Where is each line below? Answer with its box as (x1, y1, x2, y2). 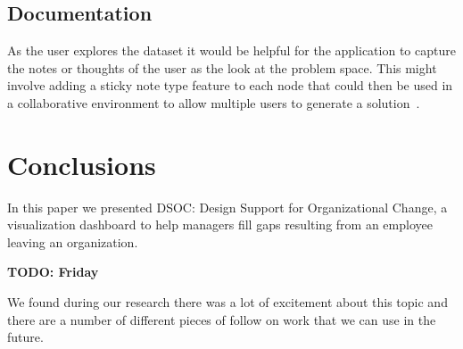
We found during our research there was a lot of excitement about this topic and (7, 293, 448, 312)
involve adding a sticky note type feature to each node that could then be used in (7, 76, 453, 95)
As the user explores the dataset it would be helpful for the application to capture (7, 41, 456, 60)
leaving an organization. (7, 232, 138, 251)
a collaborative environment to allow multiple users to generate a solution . (7, 93, 420, 112)
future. (7, 328, 44, 346)
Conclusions (7, 145, 156, 182)
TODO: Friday (7, 262, 99, 281)
